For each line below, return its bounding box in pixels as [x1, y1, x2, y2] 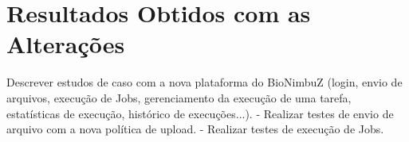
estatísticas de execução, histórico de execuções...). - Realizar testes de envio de [6, 105, 394, 121]
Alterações [6, 28, 125, 60]
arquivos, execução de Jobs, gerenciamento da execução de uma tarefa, [6, 89, 352, 106]
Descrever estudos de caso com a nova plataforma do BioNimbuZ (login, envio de [6, 74, 403, 90]
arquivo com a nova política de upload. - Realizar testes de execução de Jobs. [6, 121, 384, 137]
